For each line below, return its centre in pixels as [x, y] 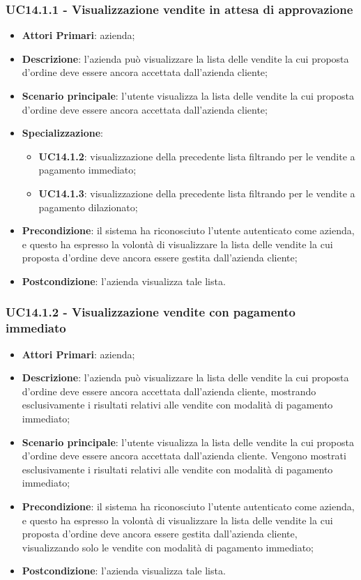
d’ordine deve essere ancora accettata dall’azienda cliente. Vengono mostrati [184, 456]
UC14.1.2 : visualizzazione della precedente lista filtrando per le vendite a [197, 156]
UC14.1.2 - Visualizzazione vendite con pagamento [151, 312]
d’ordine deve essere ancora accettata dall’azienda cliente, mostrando [169, 391]
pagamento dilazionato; [88, 207]
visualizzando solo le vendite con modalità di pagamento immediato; [168, 547]
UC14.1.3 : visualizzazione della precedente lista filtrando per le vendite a [197, 193]
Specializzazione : [62, 133]
